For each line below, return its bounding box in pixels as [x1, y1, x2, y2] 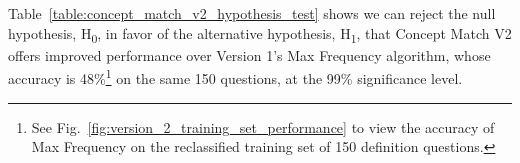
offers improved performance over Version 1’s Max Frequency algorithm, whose [8, 44, 491, 65]
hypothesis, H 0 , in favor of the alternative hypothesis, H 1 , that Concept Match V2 [8, 22, 512, 46]
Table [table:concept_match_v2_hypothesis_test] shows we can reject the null [8, 3, 496, 23]
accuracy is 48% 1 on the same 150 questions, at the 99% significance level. [8, 65, 463, 88]
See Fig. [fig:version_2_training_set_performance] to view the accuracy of [31, 116, 495, 137]
